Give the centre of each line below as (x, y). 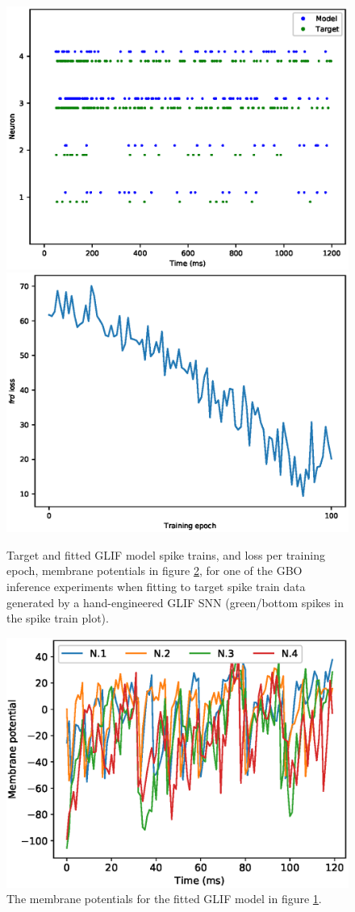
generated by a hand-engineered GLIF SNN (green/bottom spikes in (175, 602)
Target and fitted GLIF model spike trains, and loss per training (166, 554)
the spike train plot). (58, 618)
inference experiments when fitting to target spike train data (156, 586)
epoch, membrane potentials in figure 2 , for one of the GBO (155, 571)
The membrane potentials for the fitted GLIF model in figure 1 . (164, 899)
